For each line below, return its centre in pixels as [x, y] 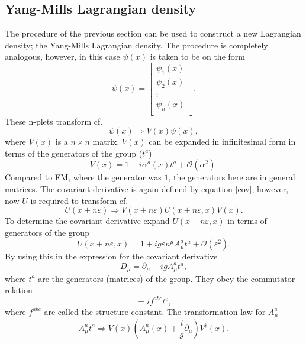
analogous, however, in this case [62, 56]
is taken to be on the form [197, 56]
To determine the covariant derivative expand [87, 221]
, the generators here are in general [232, 177]
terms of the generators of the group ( [74, 153]
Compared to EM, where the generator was [83, 177]
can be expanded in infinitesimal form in [222, 142]
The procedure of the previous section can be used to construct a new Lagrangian [153, 33]
